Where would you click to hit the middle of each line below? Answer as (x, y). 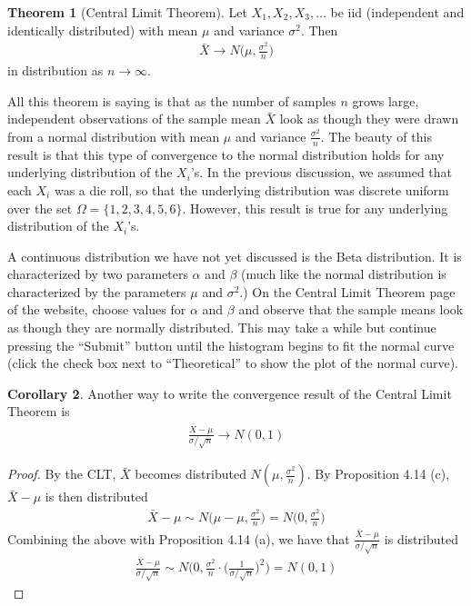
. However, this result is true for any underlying (315, 208)
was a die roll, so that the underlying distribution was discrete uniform (251, 189)
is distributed (421, 538)
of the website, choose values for (97, 309)
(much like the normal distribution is (344, 274)
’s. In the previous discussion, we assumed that (321, 172)
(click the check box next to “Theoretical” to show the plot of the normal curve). (233, 363)
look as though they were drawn (369, 119)
